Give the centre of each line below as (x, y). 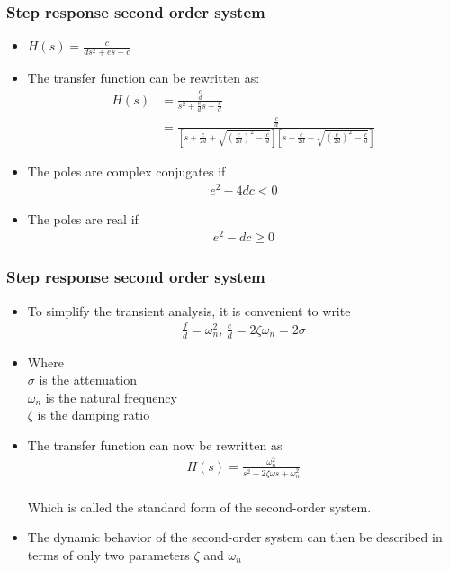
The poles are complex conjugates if (126, 171)
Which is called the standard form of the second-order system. (199, 507)
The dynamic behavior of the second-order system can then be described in (235, 537)
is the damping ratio (94, 415)
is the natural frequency (111, 397)
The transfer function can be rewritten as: (144, 78)
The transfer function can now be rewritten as (155, 444)
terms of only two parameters (108, 554)
